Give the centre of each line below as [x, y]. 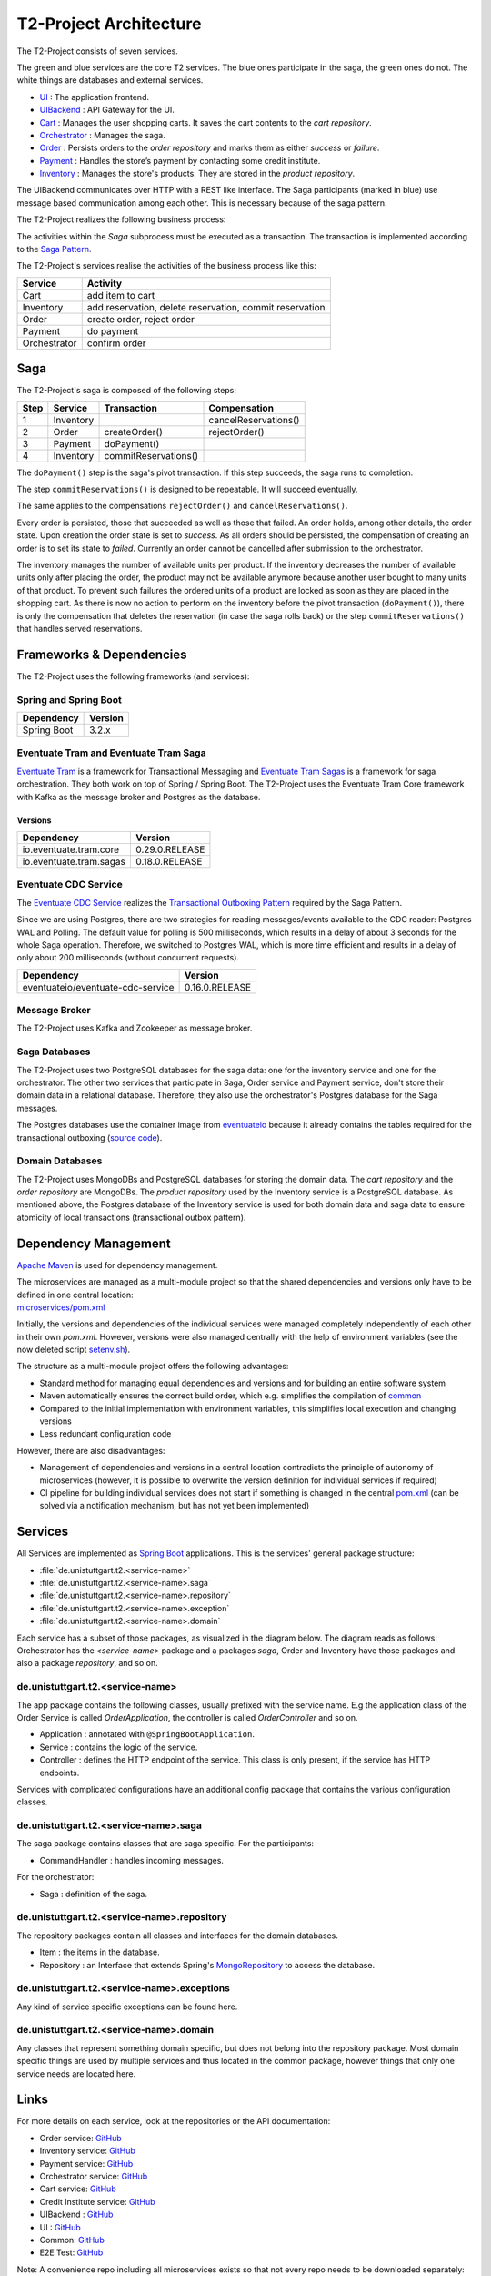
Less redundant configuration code [105, 1434]
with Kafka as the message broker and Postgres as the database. [139, 797]
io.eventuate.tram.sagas [74, 861]
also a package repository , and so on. [87, 1663]
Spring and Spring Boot [69, 699]
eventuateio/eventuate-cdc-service [98, 987]
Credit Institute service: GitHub [97, 2201]
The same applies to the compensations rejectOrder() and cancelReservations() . [182, 506]
